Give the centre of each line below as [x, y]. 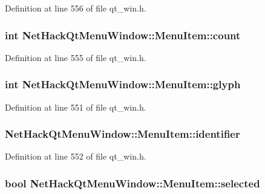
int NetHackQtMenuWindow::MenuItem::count [123, 35]
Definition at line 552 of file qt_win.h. [76, 156]
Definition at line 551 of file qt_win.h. [76, 107]
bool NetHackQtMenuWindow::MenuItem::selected [132, 183]
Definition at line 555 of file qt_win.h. [76, 57]
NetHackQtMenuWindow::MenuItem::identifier [123, 134]
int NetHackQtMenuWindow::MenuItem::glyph [123, 84]
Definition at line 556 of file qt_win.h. [76, 8]
